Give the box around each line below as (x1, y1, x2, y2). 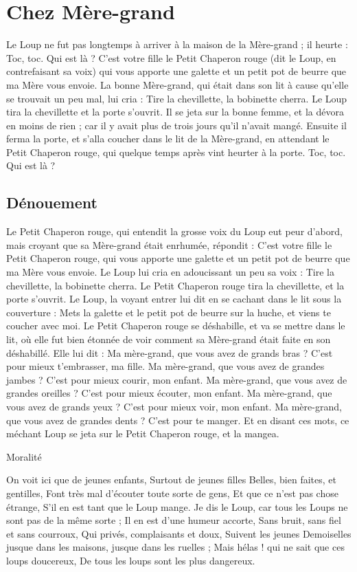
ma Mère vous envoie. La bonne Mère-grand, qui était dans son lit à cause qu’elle (6, 77, 349, 91)
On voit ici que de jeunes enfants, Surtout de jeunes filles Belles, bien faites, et (6, 472, 336, 487)
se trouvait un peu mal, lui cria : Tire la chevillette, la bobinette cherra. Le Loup (6, 91, 347, 105)
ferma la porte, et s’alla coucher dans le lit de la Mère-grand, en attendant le (6, 131, 330, 146)
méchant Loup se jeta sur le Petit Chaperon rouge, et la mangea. (6, 426, 279, 441)
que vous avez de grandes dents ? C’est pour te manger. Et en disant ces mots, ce (6, 412, 349, 427)
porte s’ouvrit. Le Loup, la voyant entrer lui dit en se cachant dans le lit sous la (6, 291, 342, 306)
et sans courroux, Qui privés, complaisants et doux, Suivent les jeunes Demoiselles (6, 526, 352, 540)
